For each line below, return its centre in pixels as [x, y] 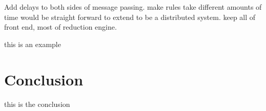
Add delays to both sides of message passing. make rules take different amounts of [133, 7]
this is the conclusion [37, 104]
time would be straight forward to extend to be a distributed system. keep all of [130, 17]
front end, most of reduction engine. [60, 27]
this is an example [33, 44]
